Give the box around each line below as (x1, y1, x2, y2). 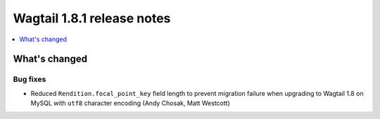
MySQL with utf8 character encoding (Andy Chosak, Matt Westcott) (30, 99, 230, 108)
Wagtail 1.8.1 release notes (13, 10, 171, 26)
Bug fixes (13, 74, 46, 84)
